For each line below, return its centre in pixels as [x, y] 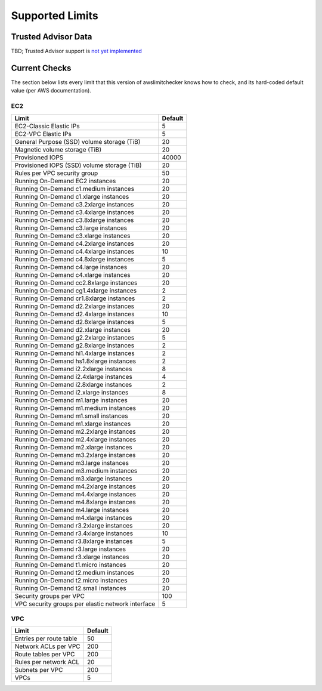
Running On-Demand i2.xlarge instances [72, 392]
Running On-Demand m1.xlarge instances [73, 424]
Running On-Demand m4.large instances [72, 510]
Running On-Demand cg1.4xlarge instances [76, 291]
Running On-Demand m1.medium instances [75, 408]
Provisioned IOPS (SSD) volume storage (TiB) [78, 165]
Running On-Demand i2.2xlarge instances [73, 369]
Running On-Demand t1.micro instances [70, 564]
